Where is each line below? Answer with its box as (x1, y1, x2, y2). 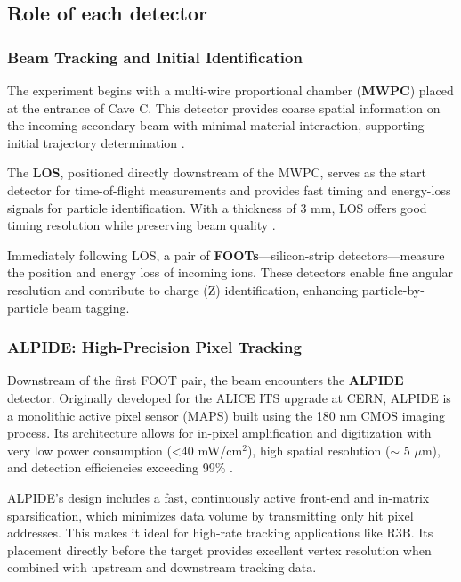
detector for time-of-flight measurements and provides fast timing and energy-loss (7, 180, 451, 199)
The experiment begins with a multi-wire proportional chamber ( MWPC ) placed (7, 81, 454, 99)
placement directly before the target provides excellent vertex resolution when (7, 540, 432, 559)
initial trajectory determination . (7, 133, 185, 152)
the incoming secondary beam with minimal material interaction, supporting (7, 116, 425, 135)
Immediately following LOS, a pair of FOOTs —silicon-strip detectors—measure (7, 245, 445, 264)
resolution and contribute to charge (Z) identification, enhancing (7, 280, 359, 299)
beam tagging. (52, 298, 130, 316)
